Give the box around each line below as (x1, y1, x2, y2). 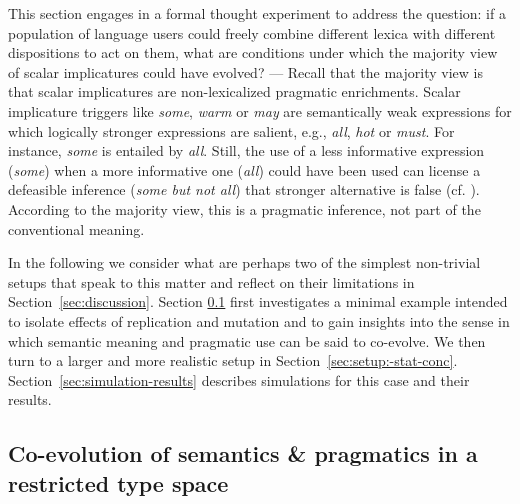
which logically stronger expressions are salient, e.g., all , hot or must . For (8, 120, 455, 141)
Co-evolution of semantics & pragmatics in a (8, 438, 478, 469)
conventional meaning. (8, 218, 145, 239)
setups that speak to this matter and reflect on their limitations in (8, 271, 415, 292)
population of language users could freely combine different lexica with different (8, 22, 496, 43)
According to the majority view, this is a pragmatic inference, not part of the (8, 198, 481, 219)
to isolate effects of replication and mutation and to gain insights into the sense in (8, 310, 510, 331)
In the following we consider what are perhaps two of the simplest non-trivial (8, 252, 481, 273)
